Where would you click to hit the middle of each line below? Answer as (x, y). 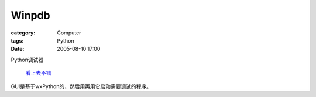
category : (23, 33)
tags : (17, 40)
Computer (69, 33)
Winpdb (31, 15)
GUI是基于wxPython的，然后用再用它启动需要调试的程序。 (81, 86)
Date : (18, 49)
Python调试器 (27, 60)
